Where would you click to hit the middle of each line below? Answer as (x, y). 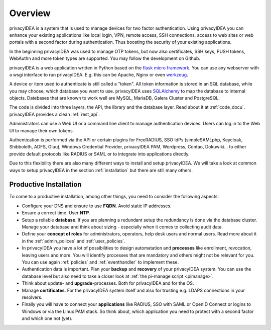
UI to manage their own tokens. (42, 130)
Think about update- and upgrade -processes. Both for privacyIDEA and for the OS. (108, 283)
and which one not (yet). (47, 318)
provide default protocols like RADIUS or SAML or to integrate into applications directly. (100, 154)
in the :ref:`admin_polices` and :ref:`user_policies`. (74, 241)
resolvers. (32, 297)
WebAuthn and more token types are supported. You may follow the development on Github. (105, 58)
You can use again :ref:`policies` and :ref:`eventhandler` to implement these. (100, 262)
